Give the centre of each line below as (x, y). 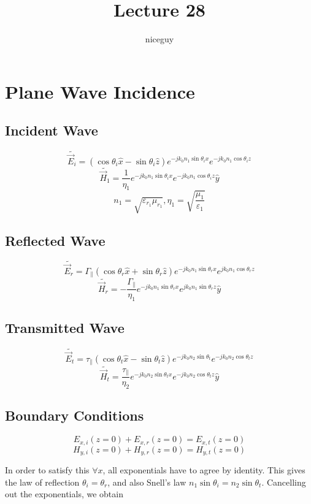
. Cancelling (284, 482)
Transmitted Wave (65, 328)
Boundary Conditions (75, 415)
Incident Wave (52, 130)
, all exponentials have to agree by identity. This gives (204, 470)
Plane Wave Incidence (100, 91)
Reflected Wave (55, 240)
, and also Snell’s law (147, 482)
